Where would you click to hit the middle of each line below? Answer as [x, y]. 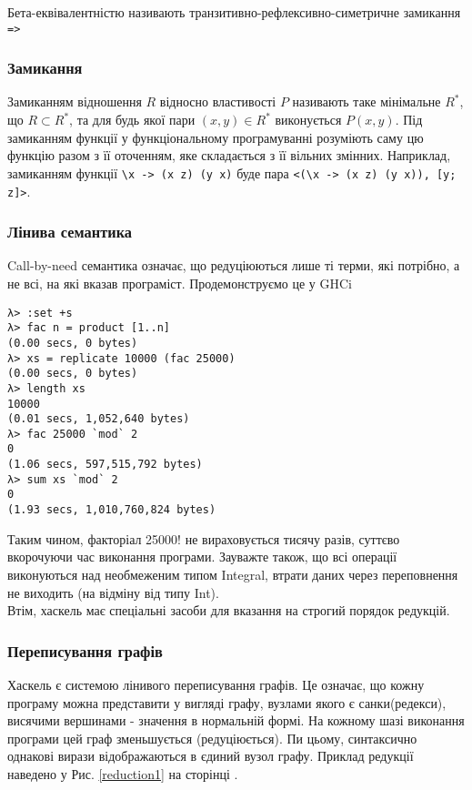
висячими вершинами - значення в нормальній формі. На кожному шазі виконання [236, 720]
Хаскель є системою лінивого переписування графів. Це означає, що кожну [216, 684]
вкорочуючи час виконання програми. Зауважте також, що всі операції [202, 557]
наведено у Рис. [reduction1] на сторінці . [123, 773]
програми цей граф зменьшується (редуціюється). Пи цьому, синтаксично [212, 738]
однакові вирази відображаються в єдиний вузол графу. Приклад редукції [211, 756]
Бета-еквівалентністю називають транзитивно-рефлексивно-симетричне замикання [234, 12]
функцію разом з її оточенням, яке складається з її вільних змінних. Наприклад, [229, 155]
